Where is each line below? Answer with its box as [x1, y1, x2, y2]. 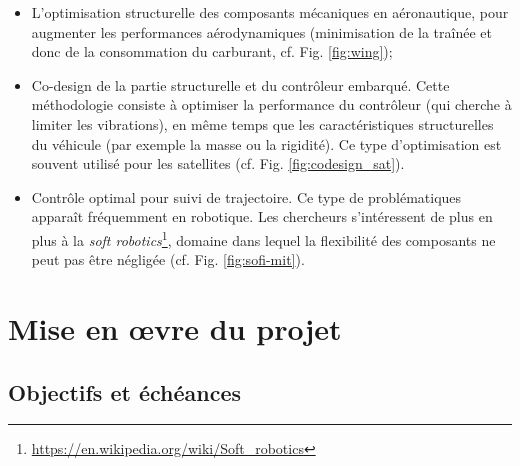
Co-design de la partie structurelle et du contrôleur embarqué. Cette [31, 74, 450, 95]
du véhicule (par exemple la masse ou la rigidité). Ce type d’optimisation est [31, 133, 502, 154]
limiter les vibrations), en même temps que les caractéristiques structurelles [31, 113, 494, 134]
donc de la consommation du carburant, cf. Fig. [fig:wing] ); [31, 41, 393, 62]
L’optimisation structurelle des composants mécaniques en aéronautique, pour [31, 2, 509, 22]
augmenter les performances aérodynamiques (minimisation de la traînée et [31, 21, 492, 42]
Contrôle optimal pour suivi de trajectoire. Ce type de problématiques [31, 186, 462, 207]
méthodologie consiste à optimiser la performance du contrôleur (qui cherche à [31, 94, 512, 115]
